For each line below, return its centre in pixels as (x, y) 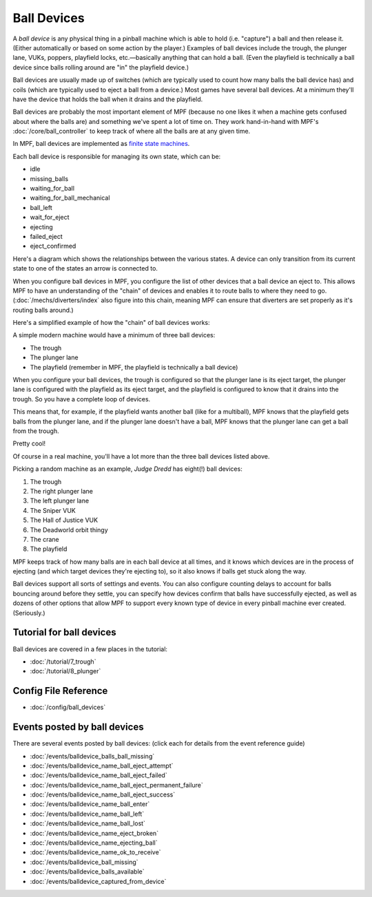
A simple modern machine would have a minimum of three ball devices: (114, 335)
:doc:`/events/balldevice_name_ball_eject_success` (103, 794)
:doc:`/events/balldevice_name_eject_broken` (94, 833)
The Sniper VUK (53, 510)
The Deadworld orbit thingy (69, 529)
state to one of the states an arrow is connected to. (85, 268)
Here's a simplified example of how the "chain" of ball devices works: (111, 323)
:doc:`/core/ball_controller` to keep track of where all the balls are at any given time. (132, 131)
